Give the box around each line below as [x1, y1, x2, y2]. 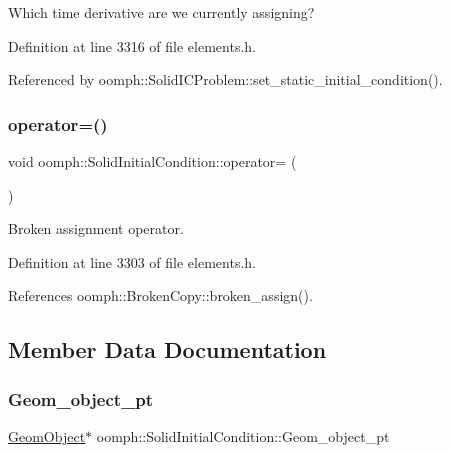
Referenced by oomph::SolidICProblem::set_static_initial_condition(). [8, 69, 443, 90]
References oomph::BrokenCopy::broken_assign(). [8, 285, 313, 306]
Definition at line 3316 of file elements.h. [8, 35, 256, 56]
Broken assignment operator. [8, 218, 184, 239]
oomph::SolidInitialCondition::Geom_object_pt [96, 425, 390, 446]
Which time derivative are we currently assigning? [8, 2, 315, 22]
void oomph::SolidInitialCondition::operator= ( [8, 151, 297, 171]
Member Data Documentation [8, 334, 327, 365]
